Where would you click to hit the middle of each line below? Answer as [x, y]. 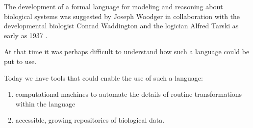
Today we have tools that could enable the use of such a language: [103, 77]
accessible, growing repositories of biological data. [90, 120]
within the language [45, 103]
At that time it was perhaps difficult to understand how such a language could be [127, 52]
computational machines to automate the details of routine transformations [129, 94]
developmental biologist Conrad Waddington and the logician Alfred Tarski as [121, 26]
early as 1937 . [26, 35]
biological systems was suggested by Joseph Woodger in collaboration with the [122, 16]
